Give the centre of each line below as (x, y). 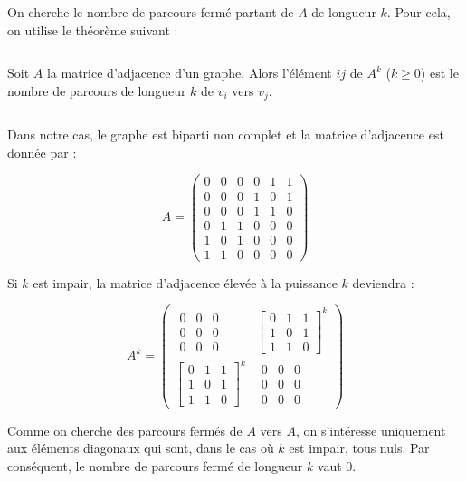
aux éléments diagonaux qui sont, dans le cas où (141, 448)
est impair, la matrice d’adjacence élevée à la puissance (185, 282)
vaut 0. (337, 465)
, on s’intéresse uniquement (371, 430)
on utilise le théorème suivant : (93, 29)
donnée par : (42, 152)
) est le (439, 73)
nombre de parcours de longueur (97, 90)
